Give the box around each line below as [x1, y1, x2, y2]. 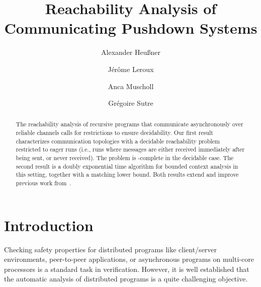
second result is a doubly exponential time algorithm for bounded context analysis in [16, 162, 238, 170]
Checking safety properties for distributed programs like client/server [4, 244, 217, 254]
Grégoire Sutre [108, 98, 153, 108]
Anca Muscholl [108, 81, 154, 91]
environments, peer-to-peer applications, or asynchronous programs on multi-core [4, 254, 254, 264]
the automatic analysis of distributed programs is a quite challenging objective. [4, 273, 248, 284]
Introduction [4, 214, 94, 235]
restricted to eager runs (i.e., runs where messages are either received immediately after [16, 145, 245, 154]
